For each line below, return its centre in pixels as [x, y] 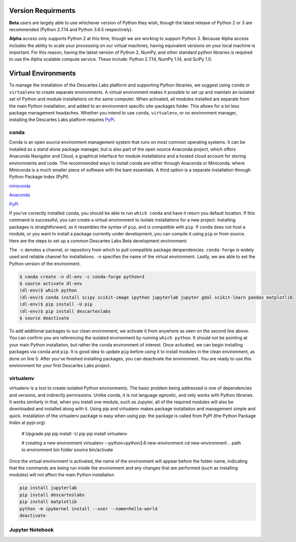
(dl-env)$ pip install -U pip [56, 304]
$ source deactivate [44, 318]
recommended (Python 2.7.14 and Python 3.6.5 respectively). [71, 29]
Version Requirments [42, 11]
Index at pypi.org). [28, 423]
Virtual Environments [42, 73]
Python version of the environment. [45, 264]
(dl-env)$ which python [48, 290]
